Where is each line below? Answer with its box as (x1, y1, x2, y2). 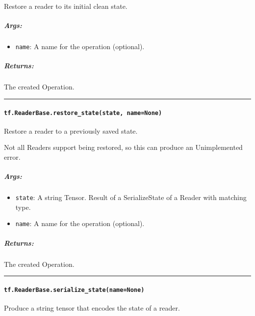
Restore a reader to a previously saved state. (4, 125, 138, 136)
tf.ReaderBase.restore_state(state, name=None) (4, 109, 162, 116)
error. (4, 152, 21, 162)
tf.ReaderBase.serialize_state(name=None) (4, 286, 145, 293)
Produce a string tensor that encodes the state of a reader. (4, 303, 180, 313)
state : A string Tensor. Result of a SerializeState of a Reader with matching (15, 192, 247, 202)
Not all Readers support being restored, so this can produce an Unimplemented (4, 142, 243, 152)
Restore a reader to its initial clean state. (4, 1, 127, 11)
